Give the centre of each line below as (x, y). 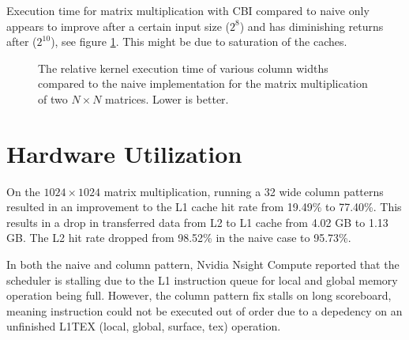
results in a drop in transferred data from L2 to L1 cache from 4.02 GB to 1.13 (197, 222)
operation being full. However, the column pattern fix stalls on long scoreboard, (199, 295)
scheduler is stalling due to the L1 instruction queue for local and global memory (202, 280)
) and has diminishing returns (311, 26)
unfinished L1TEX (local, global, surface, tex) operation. (144, 326)
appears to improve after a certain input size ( (118, 26)
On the (23, 191)
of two (53, 98)
